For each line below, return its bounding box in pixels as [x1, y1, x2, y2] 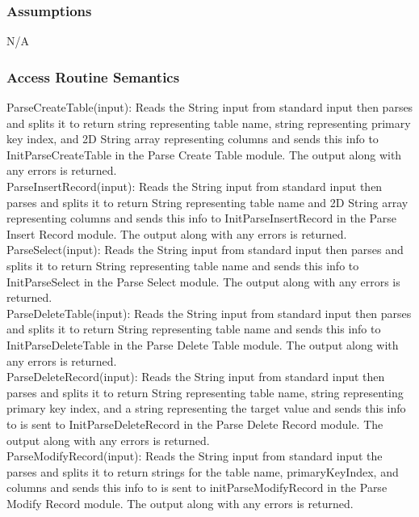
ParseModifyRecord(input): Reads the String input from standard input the [6, 447, 383, 464]
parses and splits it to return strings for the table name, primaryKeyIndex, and [6, 463, 399, 480]
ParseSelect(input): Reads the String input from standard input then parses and [6, 241, 404, 258]
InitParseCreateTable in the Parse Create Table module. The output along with [6, 146, 402, 163]
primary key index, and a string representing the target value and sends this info [6, 400, 406, 417]
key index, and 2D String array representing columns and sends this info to [6, 130, 379, 147]
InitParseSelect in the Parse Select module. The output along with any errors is [6, 273, 400, 290]
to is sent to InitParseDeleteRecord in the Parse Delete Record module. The [6, 415, 383, 432]
